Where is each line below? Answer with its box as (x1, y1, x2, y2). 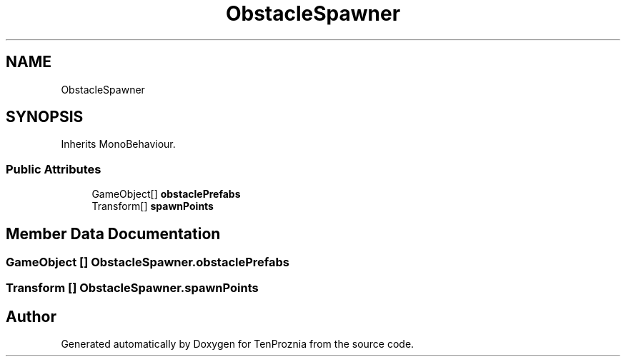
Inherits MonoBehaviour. (61, 138, 176, 151)
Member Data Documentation (6, 224, 221, 243)
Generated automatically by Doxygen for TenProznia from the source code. (61, 338, 414, 351)
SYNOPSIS (6, 108, 84, 126)
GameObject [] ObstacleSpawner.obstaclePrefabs (6, 255, 289, 270)
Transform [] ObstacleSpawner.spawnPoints (6, 281, 259, 296)
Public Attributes (6, 161, 101, 176)
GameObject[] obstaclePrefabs (91, 188, 241, 201)
